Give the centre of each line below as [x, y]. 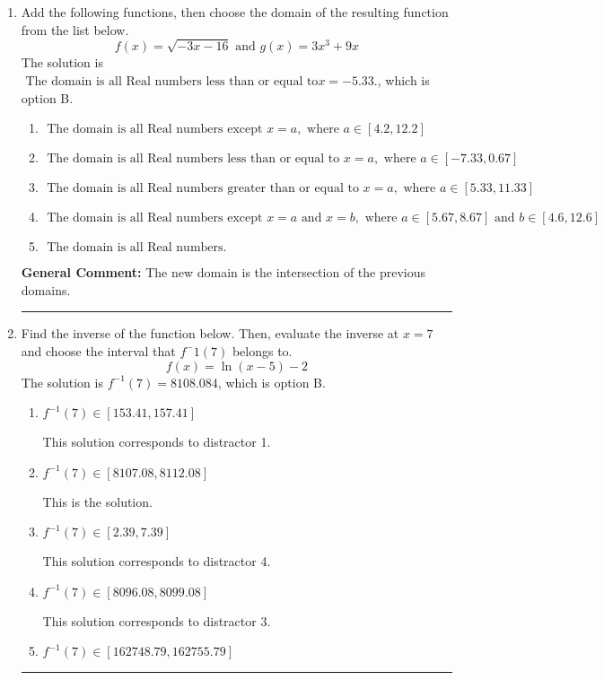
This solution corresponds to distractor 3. [157, 620]
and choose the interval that [98, 350]
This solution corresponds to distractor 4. [157, 561]
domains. [46, 289]
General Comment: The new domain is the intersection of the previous [223, 272]
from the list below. [75, 29]
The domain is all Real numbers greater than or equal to [203, 189]
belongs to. [262, 350]
